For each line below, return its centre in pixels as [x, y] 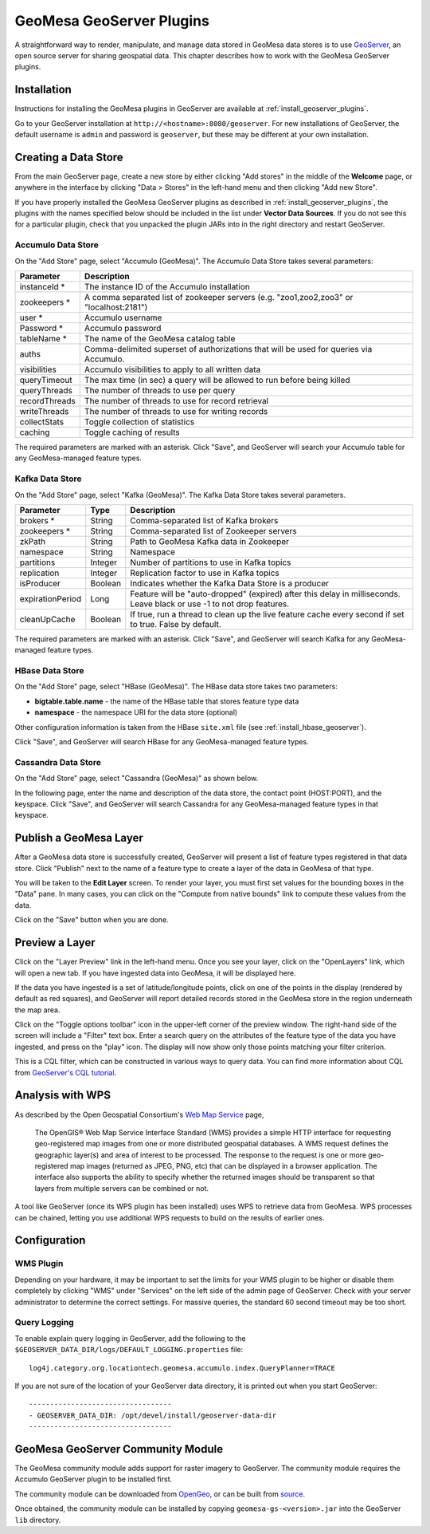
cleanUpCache [47, 619]
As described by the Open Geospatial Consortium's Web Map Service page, [139, 1114]
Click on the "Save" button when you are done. [92, 920]
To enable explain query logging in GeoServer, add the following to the [130, 1338]
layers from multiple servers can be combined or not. [122, 1188]
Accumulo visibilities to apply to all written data [172, 369]
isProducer [40, 583]
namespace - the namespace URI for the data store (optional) [136, 712]
